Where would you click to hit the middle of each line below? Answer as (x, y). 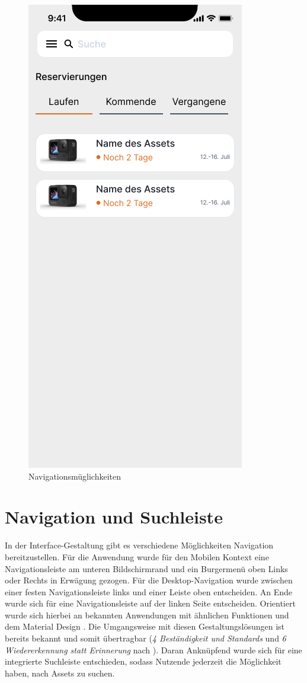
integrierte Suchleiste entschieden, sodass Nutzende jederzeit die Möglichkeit (143, 661)
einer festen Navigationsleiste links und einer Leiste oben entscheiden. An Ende (149, 591)
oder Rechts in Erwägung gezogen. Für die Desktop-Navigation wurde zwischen (149, 580)
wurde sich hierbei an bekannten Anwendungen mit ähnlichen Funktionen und (147, 615)
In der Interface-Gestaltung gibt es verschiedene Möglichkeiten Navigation (139, 545)
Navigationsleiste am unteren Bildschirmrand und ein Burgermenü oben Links (146, 568)
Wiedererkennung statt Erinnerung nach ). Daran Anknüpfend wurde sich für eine (153, 650)
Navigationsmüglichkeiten (75, 476)
